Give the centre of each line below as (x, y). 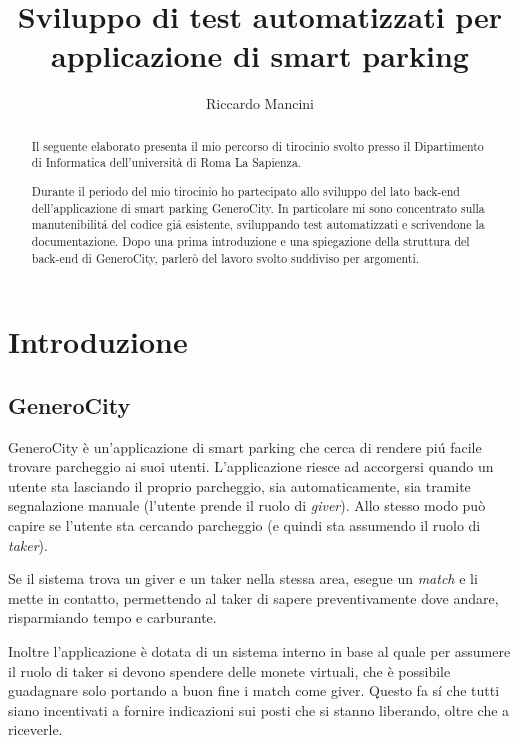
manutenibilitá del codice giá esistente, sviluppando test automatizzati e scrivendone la (258, 224)
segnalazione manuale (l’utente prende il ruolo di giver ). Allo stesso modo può (247, 505)
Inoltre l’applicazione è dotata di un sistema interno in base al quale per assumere (259, 650)
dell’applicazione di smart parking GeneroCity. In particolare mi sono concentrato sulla (258, 207)
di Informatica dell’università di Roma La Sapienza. (166, 162)
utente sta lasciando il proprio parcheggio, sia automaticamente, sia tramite (239, 485)
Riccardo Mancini (260, 103)
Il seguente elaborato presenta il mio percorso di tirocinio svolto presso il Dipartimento (257, 145)
